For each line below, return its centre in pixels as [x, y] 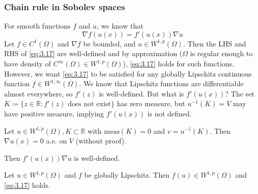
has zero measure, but [151, 103]
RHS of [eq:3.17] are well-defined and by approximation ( [93, 53]
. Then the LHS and [215, 43]
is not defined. [170, 113]
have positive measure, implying [54, 113]
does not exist [89, 104]
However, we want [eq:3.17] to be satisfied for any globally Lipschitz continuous [128, 73]
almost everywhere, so [38, 93]
